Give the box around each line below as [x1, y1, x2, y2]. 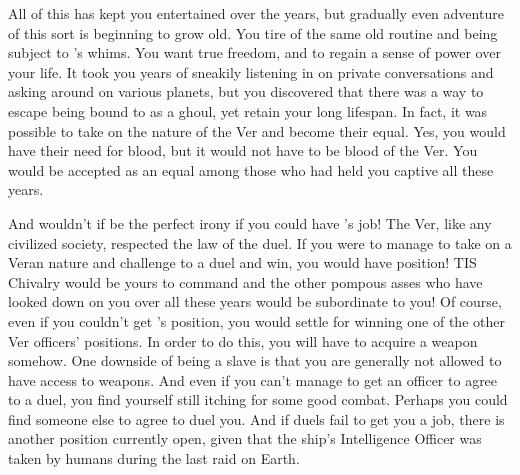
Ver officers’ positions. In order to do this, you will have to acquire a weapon [8, 330, 478, 351]
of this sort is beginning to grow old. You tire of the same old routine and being [8, 22, 498, 43]
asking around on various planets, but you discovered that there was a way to [8, 81, 484, 102]
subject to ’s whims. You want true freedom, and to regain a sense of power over [8, 42, 501, 63]
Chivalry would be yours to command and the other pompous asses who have [8, 271, 483, 292]
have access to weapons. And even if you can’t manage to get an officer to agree [8, 369, 498, 390]
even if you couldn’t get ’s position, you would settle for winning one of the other [8, 310, 505, 331]
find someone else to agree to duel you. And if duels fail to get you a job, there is [8, 408, 505, 429]
